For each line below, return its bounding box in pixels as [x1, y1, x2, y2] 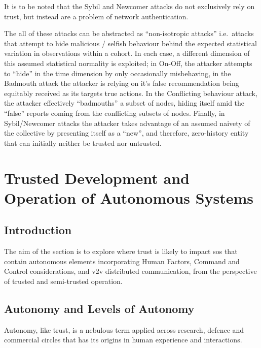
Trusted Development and [4, 167, 190, 188]
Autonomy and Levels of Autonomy [4, 300, 195, 316]
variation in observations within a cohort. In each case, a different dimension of [4, 48, 250, 58]
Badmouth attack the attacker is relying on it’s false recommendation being [4, 78, 239, 88]
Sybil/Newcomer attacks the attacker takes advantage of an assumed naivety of [4, 117, 250, 128]
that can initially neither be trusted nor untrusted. [4, 137, 162, 148]
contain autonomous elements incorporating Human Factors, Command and [4, 256, 240, 266]
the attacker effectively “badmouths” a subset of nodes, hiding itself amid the [4, 98, 245, 108]
